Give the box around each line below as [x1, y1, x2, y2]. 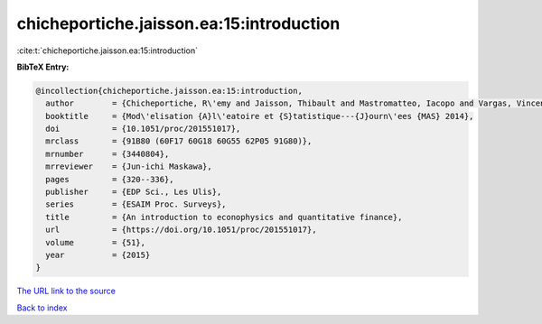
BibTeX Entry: [16, 61, 70, 72]
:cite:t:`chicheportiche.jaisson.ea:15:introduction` [16, 45, 199, 56]
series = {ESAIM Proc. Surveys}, [45, 199, 227, 209]
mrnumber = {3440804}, [45, 149, 170, 159]
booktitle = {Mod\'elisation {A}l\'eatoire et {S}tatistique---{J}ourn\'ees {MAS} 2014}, [45, 111, 474, 121]
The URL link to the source [16, 285, 117, 297]
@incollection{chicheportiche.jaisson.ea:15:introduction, [35, 86, 303, 96]
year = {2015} [45, 250, 151, 260]
